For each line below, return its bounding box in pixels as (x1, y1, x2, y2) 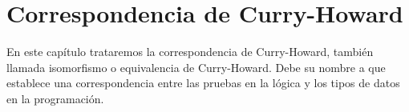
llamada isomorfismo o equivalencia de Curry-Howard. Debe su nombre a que (6, 58, 386, 75)
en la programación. (6, 90, 104, 106)
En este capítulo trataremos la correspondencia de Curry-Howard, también (6, 43, 374, 60)
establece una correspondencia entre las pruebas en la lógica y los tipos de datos (6, 74, 400, 91)
